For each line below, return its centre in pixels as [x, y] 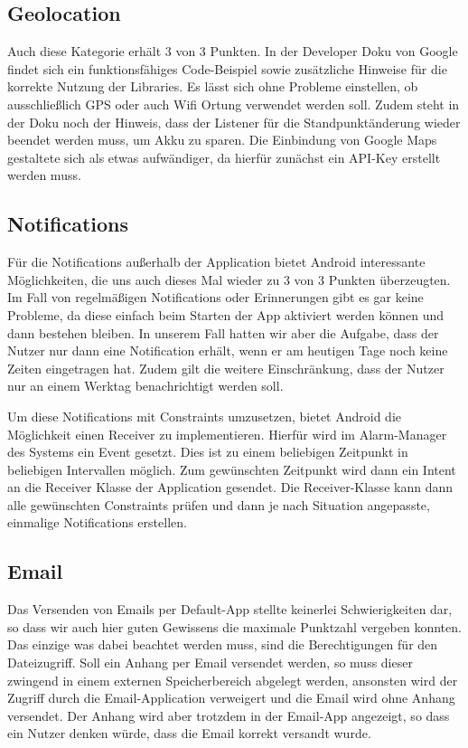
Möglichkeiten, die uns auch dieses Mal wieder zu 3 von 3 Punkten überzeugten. [229, 279]
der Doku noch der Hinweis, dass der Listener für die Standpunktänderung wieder [234, 122]
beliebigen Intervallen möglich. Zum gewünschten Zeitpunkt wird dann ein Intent [232, 469]
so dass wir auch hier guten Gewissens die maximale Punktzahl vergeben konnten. [234, 626]
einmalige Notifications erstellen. [97, 522]
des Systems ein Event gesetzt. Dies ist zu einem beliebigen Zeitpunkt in [208, 452]
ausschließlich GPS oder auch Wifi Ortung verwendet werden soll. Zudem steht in [234, 104]
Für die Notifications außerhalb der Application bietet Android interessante [216, 262]
